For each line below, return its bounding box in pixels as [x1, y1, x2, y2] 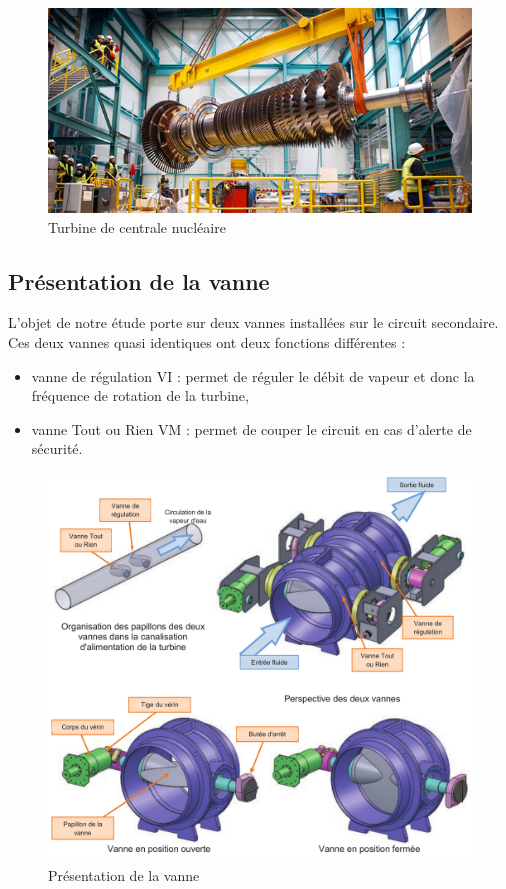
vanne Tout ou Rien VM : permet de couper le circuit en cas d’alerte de [31, 418, 472, 439]
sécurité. [31, 438, 83, 459]
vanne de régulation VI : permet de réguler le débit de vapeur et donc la [31, 365, 475, 386]
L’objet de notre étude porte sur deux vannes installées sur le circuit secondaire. [8, 312, 499, 333]
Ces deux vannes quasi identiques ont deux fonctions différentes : [8, 331, 406, 352]
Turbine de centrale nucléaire [48, 216, 226, 237]
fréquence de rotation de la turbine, [31, 385, 249, 406]
